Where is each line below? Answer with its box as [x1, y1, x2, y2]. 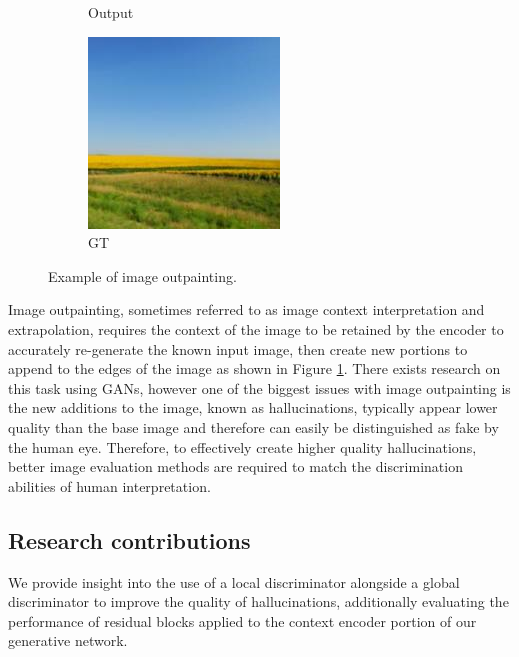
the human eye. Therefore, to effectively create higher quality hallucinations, [8, 436, 477, 457]
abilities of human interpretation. [8, 475, 211, 496]
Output [88, 2, 134, 22]
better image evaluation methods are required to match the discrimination [8, 456, 463, 477]
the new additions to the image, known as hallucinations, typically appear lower [8, 397, 498, 418]
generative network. [8, 630, 128, 651]
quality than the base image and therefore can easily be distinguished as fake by [8, 416, 499, 437]
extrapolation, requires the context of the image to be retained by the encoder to [8, 318, 504, 339]
